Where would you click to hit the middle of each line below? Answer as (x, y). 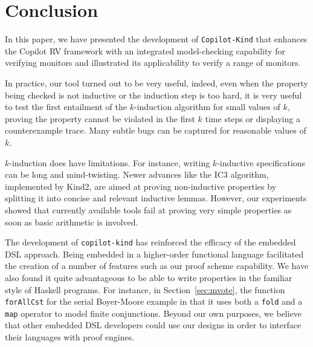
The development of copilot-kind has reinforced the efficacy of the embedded (150, 242)
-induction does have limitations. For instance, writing (110, 162)
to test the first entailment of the (66, 107)
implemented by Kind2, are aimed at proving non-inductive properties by (141, 186)
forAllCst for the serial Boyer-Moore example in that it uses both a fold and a (154, 301)
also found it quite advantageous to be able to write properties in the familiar (149, 277)
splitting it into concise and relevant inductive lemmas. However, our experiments (156, 198)
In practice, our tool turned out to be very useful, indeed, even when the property (157, 83)
